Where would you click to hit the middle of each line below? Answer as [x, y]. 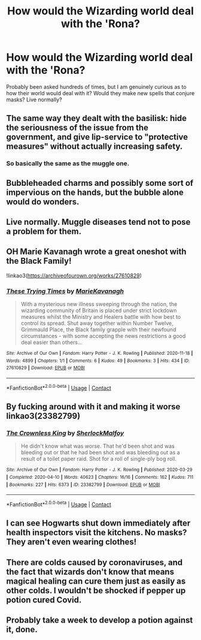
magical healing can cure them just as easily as [96, 581]
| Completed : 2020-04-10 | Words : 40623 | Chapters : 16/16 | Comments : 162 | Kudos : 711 [100, 478]
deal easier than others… [51, 342]
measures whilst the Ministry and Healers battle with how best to [101, 317]
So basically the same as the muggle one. [68, 164]
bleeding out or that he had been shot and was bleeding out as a [100, 452]
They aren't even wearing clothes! [71, 542]
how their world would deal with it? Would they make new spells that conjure [100, 93]
